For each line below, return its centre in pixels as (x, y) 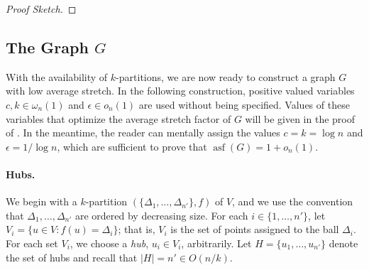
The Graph (47, 47)
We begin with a (42, 201)
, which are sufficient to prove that (132, 146)
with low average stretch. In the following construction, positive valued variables (180, 91)
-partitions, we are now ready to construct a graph (226, 76)
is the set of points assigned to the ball (255, 229)
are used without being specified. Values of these (244, 104)
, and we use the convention (293, 201)
